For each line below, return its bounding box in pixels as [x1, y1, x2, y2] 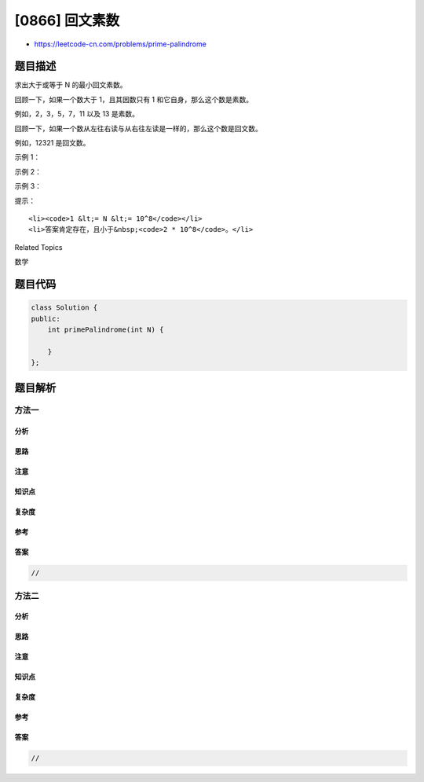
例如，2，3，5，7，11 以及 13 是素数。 [14, 109, 139, 119]
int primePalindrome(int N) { [47, 325, 164, 334]
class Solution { [31, 303, 98, 312]
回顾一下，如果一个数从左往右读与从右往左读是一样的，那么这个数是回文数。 [14, 123, 262, 133]
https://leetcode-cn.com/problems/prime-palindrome [34, 39, 207, 49]
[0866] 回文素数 [14, 12, 120, 29]
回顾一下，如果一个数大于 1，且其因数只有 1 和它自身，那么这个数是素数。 [14, 94, 254, 104]
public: [31, 314, 60, 323]
